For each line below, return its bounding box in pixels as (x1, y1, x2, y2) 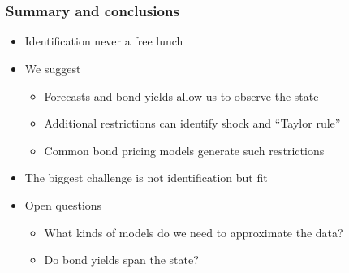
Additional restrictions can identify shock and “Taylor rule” (44, 115, 341, 132)
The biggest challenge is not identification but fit (24, 169, 268, 186)
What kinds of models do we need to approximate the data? (44, 223, 343, 240)
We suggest (24, 60, 81, 77)
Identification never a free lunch (24, 32, 183, 50)
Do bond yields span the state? (44, 251, 199, 268)
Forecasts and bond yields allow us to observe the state (44, 87, 319, 104)
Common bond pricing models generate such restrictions (44, 141, 325, 158)
